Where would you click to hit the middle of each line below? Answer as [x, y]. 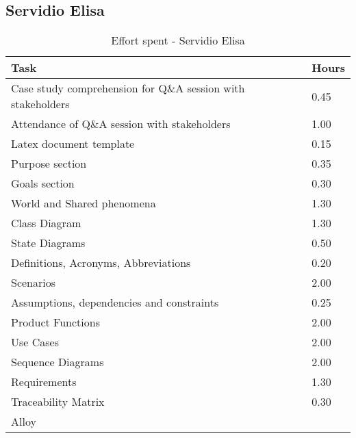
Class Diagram [46, 223]
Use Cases [35, 342]
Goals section [43, 183]
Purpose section [49, 164]
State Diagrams [48, 243]
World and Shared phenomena [84, 203]
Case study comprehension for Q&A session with [128, 88]
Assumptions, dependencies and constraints [115, 302]
